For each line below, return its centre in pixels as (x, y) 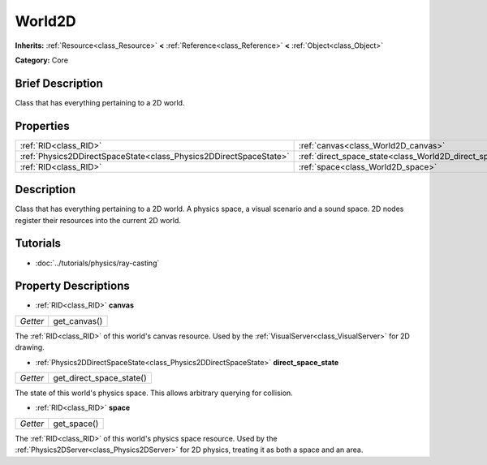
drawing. (30, 347)
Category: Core (42, 60)
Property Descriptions (72, 286)
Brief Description (59, 83)
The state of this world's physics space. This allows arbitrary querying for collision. (154, 393)
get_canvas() (78, 321)
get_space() (76, 424)
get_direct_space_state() (100, 378)
